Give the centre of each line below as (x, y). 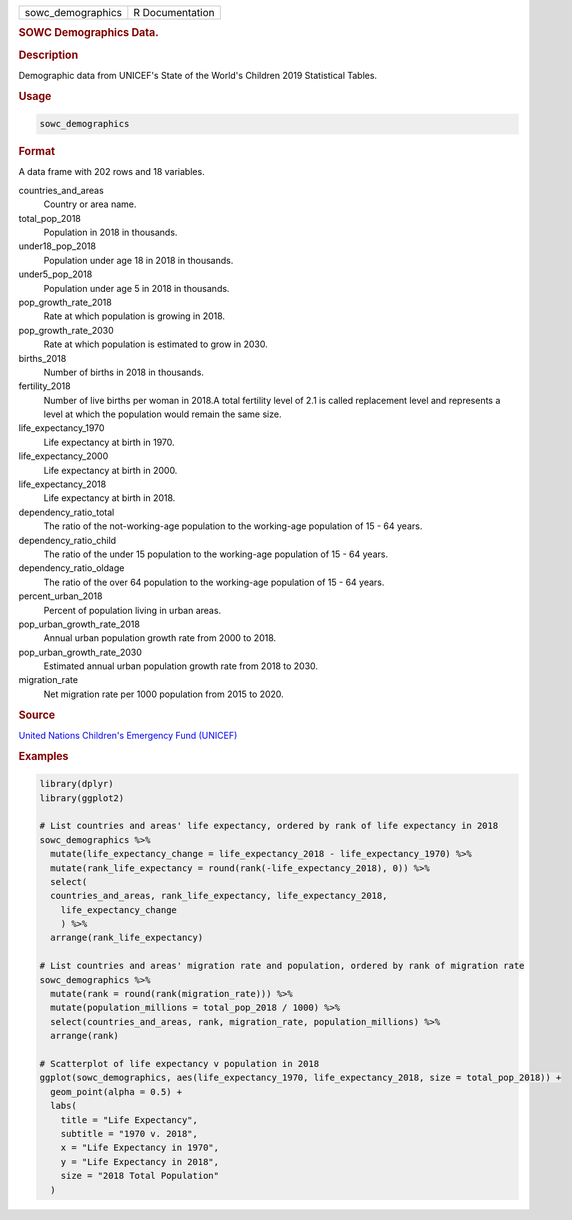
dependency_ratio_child (67, 540)
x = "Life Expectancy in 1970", (140, 1148)
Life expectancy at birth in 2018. (109, 498)
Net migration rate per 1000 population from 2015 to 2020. (163, 694)
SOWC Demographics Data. (88, 33)
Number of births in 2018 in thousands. (124, 372)
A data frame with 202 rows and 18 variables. (111, 172)
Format (36, 152)
